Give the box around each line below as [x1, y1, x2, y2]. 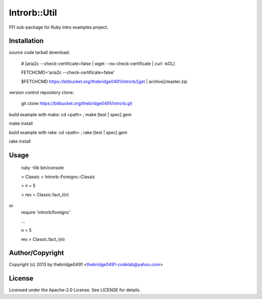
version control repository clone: [9, 90, 74, 96]
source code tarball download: [9, 50, 70, 55]
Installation [9, 37, 44, 45]
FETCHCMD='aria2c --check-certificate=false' [21, 69, 115, 75]
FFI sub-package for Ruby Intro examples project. [9, 24, 109, 30]
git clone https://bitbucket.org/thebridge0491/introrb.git [21, 100, 133, 106]
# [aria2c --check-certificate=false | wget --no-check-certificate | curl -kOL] [21, 61, 175, 66]
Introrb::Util [9, 7, 57, 18]
